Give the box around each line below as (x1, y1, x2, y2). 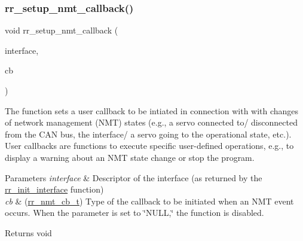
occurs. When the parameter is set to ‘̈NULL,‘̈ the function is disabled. (5, 206, 264, 219)
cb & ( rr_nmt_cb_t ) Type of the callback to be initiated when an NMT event (5, 194, 294, 207)
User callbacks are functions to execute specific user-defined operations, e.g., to (5, 139, 294, 152)
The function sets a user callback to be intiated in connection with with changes (5, 104, 299, 117)
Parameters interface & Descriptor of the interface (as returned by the (5, 171, 262, 184)
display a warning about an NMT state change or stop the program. (5, 151, 255, 163)
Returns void (5, 226, 52, 239)
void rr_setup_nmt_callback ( (5, 24, 118, 36)
